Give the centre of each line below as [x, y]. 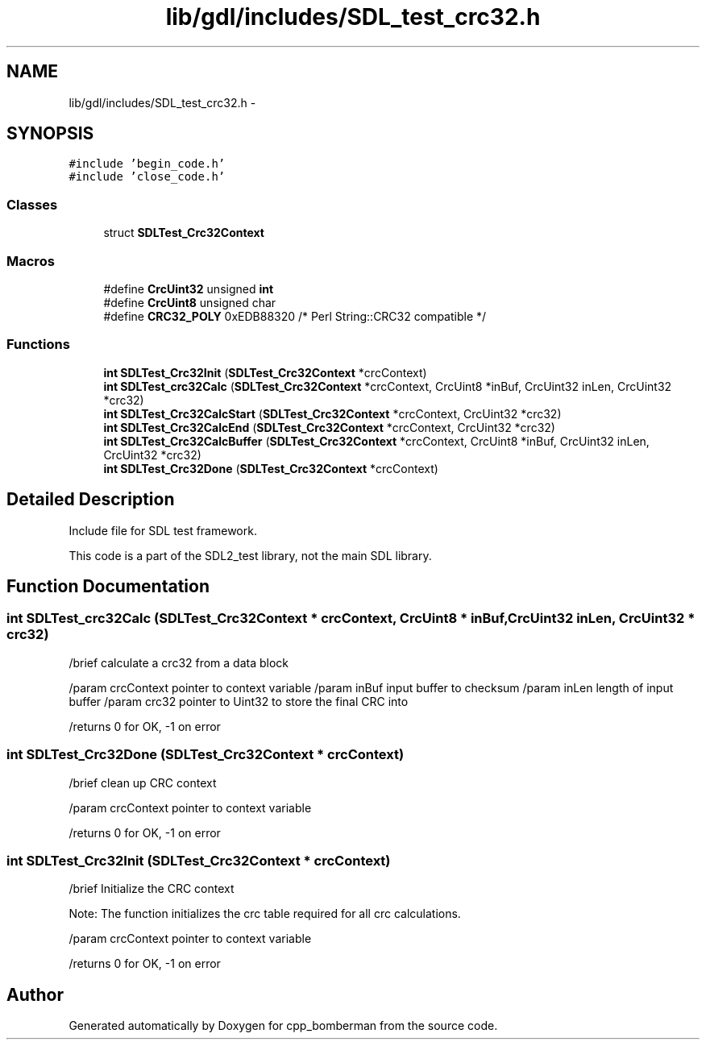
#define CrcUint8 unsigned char [190, 302]
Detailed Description [91, 500]
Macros [31, 261]
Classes [32, 204]
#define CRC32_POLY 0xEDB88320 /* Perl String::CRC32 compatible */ [295, 316]
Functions [38, 345]
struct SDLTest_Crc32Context [184, 233]
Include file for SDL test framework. [163, 530]
